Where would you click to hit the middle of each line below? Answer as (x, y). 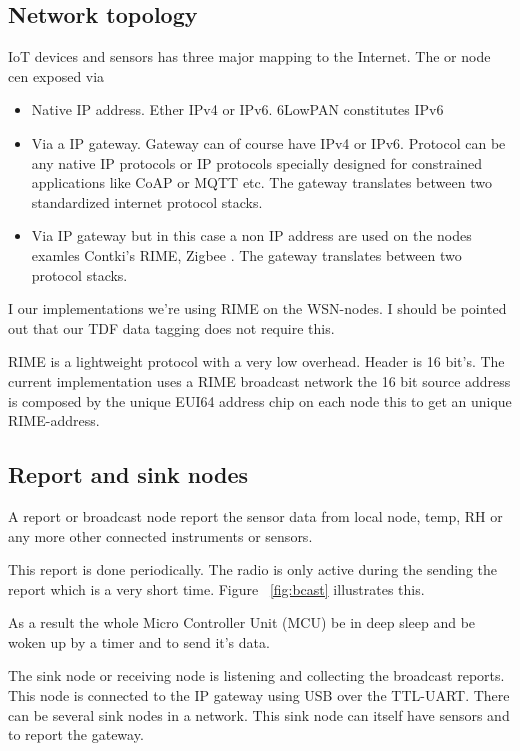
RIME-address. (54, 420)
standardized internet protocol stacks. (147, 201)
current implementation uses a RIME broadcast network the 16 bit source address (259, 380)
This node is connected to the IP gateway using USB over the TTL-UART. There (259, 695)
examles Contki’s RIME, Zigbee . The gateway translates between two (246, 254)
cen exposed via (56, 75)
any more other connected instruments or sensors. (160, 535)
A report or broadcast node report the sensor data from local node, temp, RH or (255, 515)
